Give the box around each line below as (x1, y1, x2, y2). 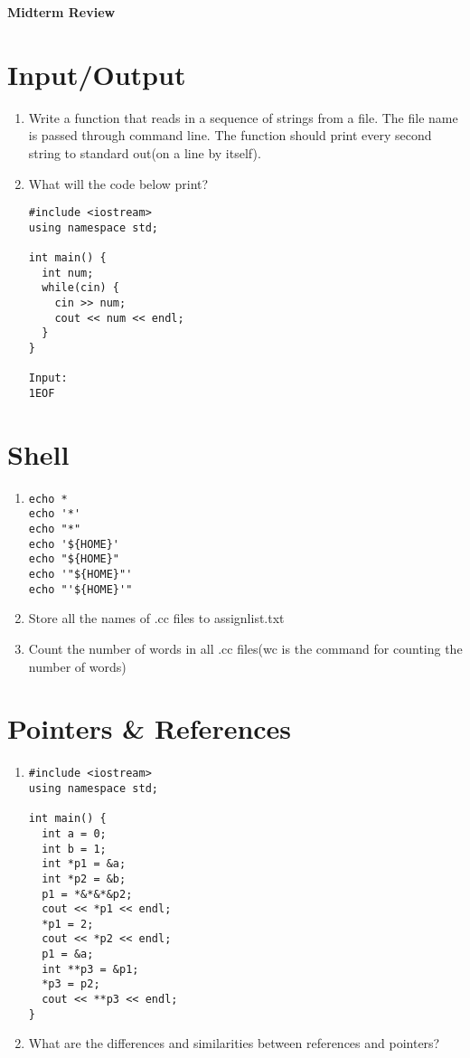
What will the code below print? (28, 174, 209, 193)
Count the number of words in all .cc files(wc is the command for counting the (28, 638, 463, 657)
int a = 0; (42, 827, 107, 840)
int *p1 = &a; (42, 857, 127, 871)
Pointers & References (7, 710, 292, 747)
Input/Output (7, 55, 186, 92)
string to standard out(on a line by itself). (28, 143, 261, 162)
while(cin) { (42, 281, 120, 295)
